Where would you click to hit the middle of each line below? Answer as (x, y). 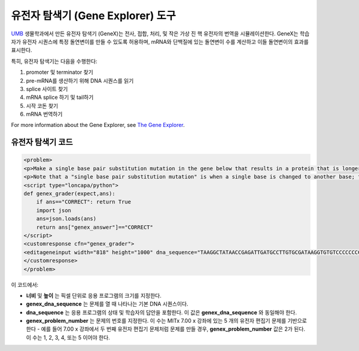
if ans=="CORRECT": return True (84, 202)
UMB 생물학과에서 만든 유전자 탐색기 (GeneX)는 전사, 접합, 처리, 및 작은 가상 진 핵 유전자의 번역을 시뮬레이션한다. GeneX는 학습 (160, 34)
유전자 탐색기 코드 (42, 142)
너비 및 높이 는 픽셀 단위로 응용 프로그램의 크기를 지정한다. (94, 295)
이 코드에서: (25, 285)
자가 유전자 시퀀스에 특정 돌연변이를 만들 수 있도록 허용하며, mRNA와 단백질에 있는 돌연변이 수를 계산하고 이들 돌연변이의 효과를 (160, 41)
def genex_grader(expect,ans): (70, 194)
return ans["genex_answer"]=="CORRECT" (95, 227)
